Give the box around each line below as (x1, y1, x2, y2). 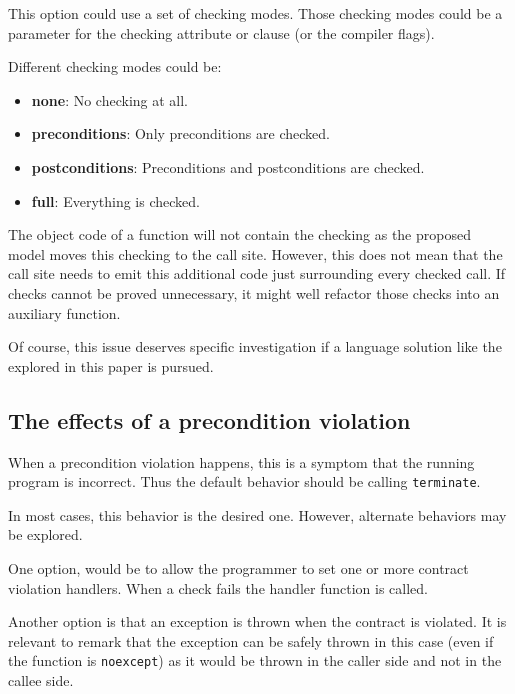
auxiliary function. (8, 302, 121, 323)
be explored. (8, 524, 83, 545)
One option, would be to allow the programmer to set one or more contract (8, 557, 469, 578)
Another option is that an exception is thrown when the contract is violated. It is (8, 611, 507, 632)
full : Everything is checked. (31, 190, 200, 211)
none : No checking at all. (31, 89, 189, 110)
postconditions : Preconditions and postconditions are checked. (31, 156, 425, 177)
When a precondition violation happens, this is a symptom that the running (8, 451, 475, 472)
